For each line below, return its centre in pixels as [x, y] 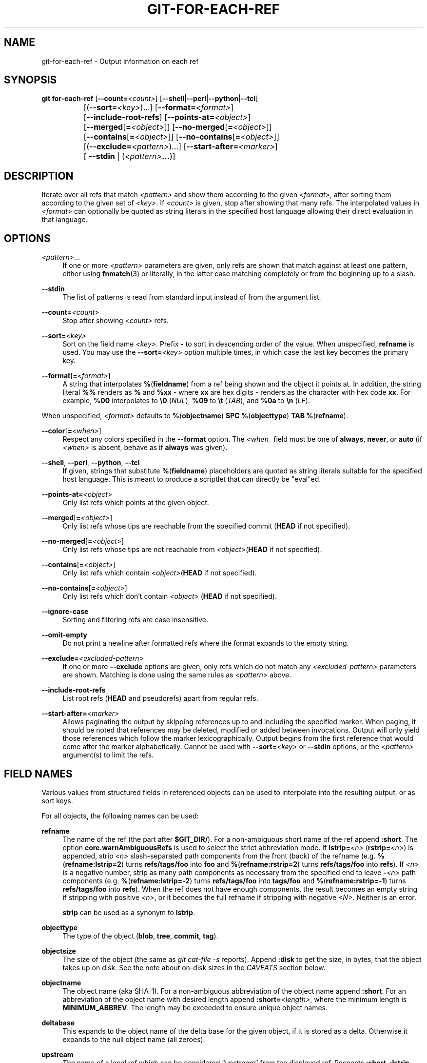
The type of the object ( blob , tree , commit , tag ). [140, 936]
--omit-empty [64, 635]
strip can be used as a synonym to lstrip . [129, 912]
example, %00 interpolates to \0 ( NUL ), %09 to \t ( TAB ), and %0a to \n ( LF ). [186, 401]
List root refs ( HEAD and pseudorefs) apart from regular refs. [160, 698]
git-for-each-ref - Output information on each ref [120, 61]
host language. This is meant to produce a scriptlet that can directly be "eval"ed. [192, 479]
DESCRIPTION [39, 176]
